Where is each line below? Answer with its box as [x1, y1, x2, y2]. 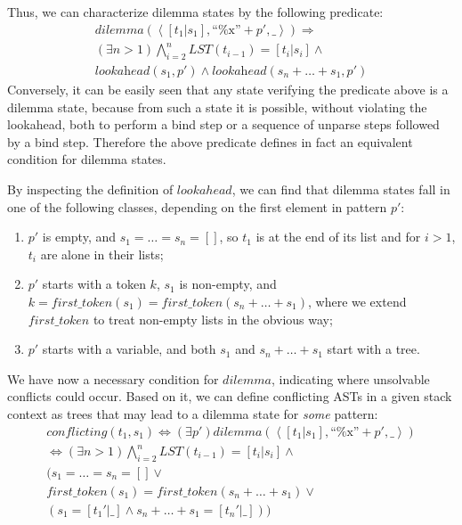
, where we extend [308, 291, 407, 310]
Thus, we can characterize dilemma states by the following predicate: [7, 3, 384, 21]
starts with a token [42, 275, 146, 293]
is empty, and [42, 227, 117, 246]
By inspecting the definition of [7, 179, 174, 198]
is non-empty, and [179, 275, 277, 293]
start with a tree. [327, 340, 420, 358]
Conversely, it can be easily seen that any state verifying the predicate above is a [7, 79, 449, 98]
